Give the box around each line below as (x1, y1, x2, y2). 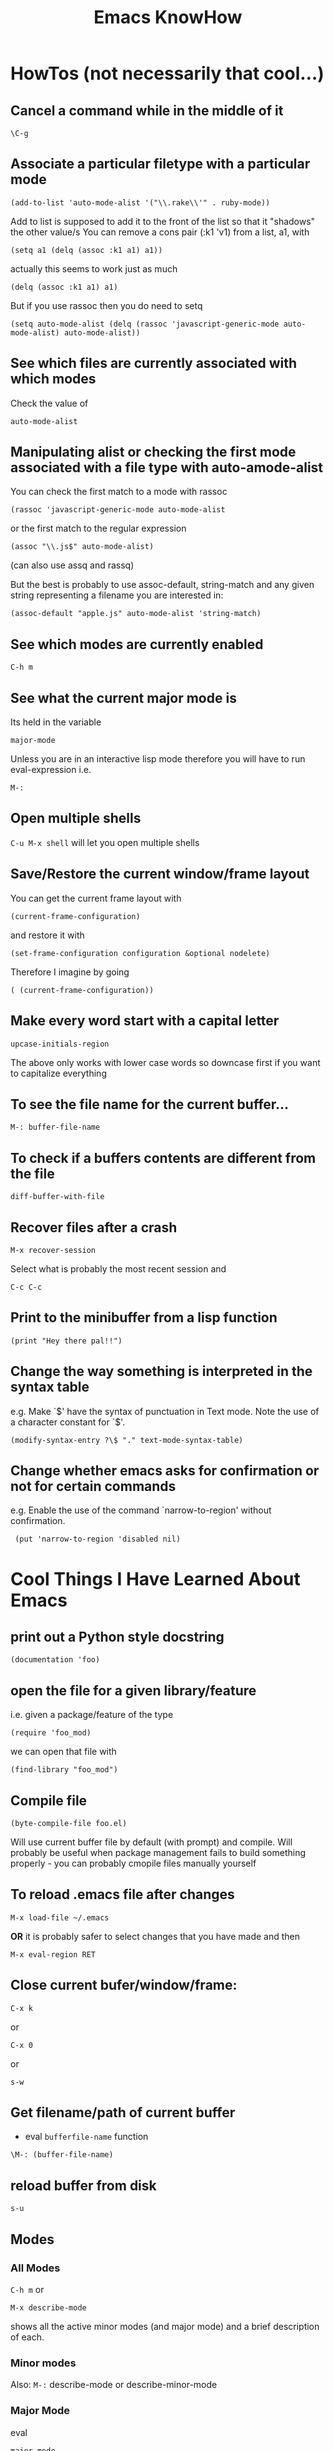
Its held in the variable (10, 716, 102, 728)
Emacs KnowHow (93, 6, 243, 29)
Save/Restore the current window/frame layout (10, 866, 310, 883)
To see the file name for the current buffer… (10, 1096, 290, 1113)
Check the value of (10, 397, 89, 409)
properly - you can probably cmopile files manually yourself (10, 1857, 257, 1869)
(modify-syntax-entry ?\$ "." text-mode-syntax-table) (10, 1435, 244, 1445)
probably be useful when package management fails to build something (10, 1847, 306, 1858)
